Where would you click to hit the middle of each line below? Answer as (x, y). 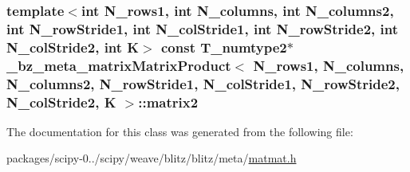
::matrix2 (168, 102)
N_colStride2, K (61, 102)
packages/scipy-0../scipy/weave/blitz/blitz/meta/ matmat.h (152, 158)
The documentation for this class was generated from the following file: (180, 131)
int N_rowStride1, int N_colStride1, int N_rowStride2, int (203, 28)
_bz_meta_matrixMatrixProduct (119, 65)
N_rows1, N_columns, (329, 65)
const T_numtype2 (224, 47)
